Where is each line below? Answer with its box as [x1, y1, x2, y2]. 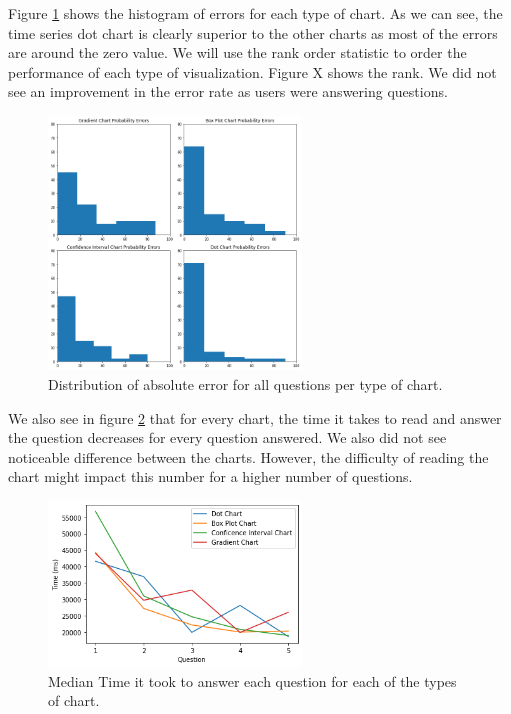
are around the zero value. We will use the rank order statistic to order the [8, 42, 467, 63]
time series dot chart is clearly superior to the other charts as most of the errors [8, 22, 498, 43]
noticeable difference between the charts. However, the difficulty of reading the [8, 446, 489, 467]
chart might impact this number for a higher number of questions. [8, 466, 413, 487]
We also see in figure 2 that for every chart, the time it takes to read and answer [8, 407, 502, 428]
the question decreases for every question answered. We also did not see [8, 427, 447, 448]
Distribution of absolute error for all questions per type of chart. [48, 373, 443, 394]
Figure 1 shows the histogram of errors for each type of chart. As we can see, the [8, 3, 503, 23]
